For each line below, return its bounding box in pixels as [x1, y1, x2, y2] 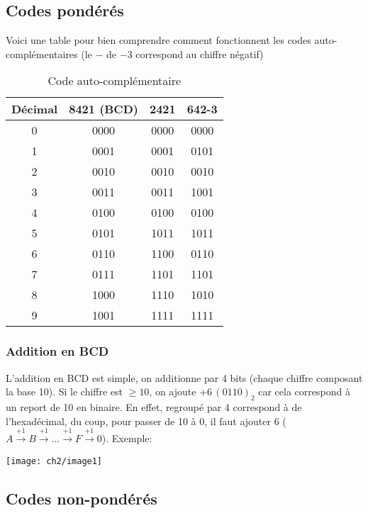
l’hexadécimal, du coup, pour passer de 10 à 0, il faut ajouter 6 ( [6, 413, 286, 428]
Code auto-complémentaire [48, 72, 182, 89]
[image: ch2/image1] [6, 456, 103, 466]
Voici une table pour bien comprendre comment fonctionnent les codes [6, 33, 311, 47]
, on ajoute [149, 384, 196, 399]
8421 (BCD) [69, 101, 138, 118]
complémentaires [6, 46, 78, 61]
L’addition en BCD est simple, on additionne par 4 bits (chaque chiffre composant [6, 370, 363, 385]
